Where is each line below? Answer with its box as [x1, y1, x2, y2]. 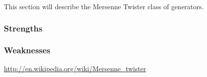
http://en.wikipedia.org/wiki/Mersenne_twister [4, 63, 146, 73]
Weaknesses [4, 44, 50, 56]
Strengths [4, 22, 43, 34]
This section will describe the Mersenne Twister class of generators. [4, 1, 204, 11]
